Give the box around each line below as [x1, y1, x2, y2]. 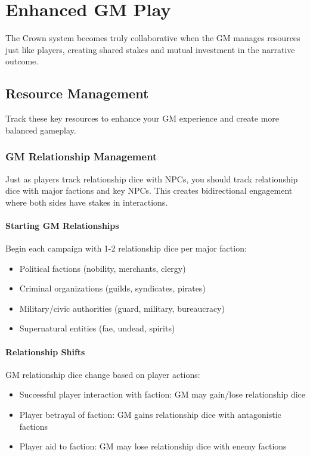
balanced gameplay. [5, 123, 76, 136]
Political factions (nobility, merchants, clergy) [19, 262, 186, 274]
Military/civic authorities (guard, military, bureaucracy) [19, 302, 225, 314]
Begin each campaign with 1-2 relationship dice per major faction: [5, 242, 247, 255]
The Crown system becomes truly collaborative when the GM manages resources [5, 32, 300, 44]
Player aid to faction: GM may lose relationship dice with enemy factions [19, 440, 287, 452]
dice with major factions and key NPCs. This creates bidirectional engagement [5, 184, 293, 197]
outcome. [5, 55, 39, 67]
